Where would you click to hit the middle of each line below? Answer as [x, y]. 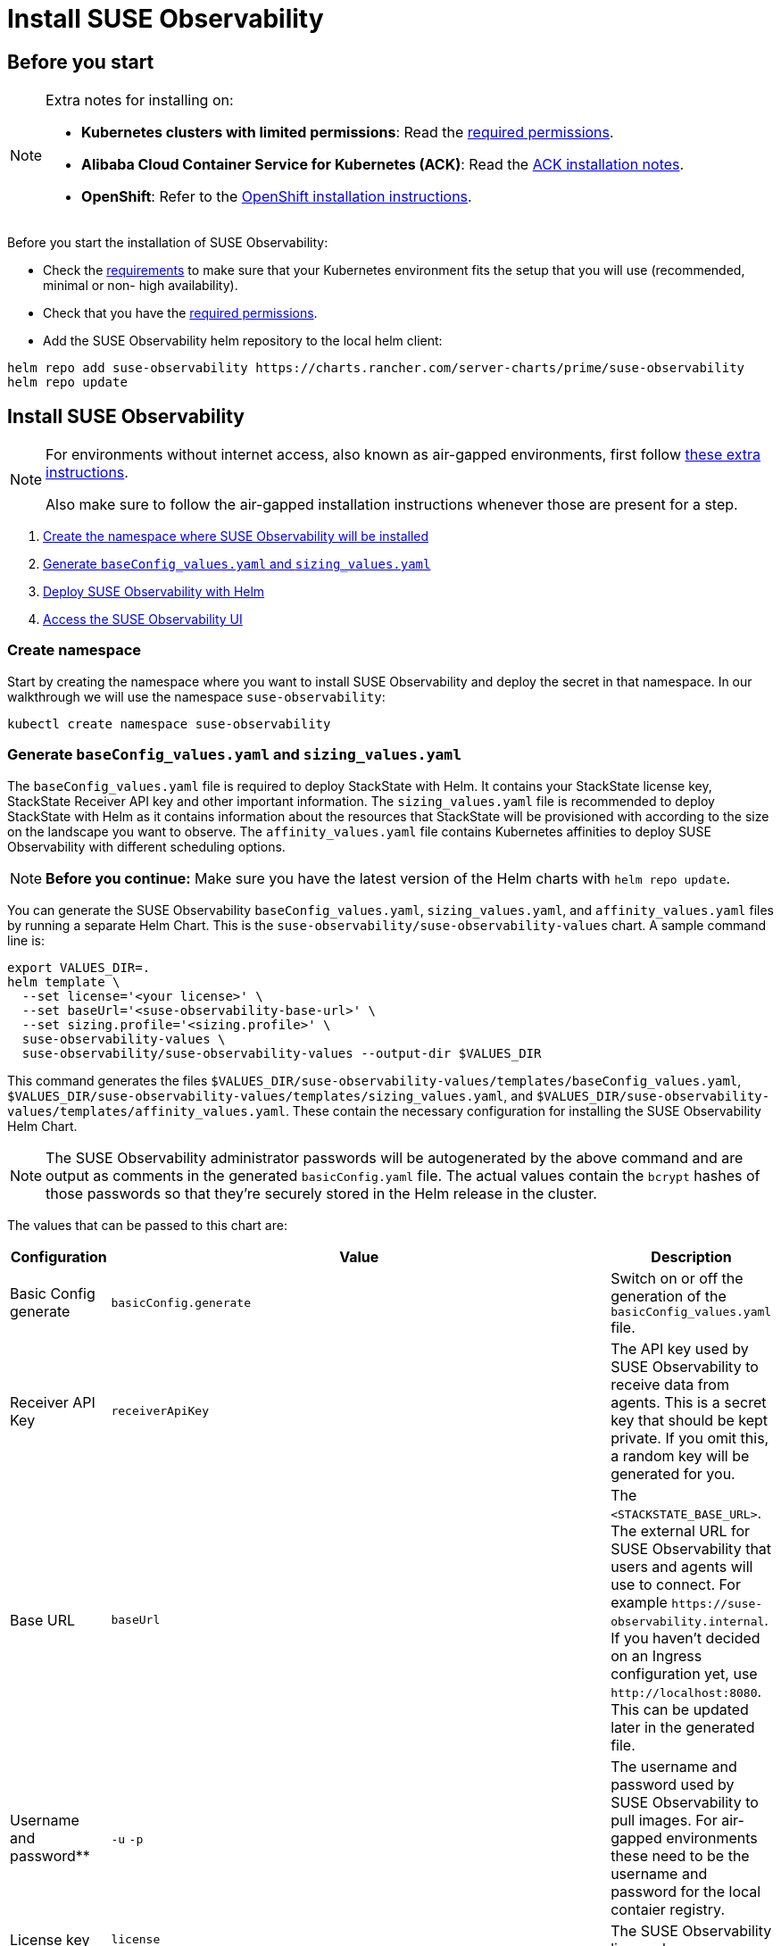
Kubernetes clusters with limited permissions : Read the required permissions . [348, 133]
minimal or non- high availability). [141, 286]
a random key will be [680, 1455]
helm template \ [64, 981]
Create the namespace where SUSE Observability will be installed [236, 536]
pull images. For [664, 1820]
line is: [26, 940]
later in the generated [683, 1727]
